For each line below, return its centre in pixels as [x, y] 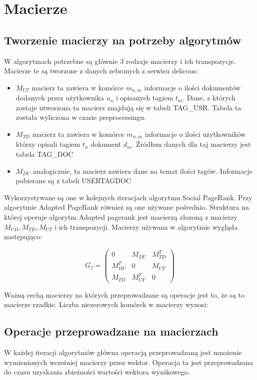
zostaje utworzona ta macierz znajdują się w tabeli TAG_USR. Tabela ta [128, 107]
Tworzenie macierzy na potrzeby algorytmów [123, 40]
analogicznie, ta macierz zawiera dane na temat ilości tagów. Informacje [142, 171]
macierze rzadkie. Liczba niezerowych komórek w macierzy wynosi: [106, 304]
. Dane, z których [209, 98]
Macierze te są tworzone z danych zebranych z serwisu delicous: [101, 71]
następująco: [23, 236]
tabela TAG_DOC [44, 154]
